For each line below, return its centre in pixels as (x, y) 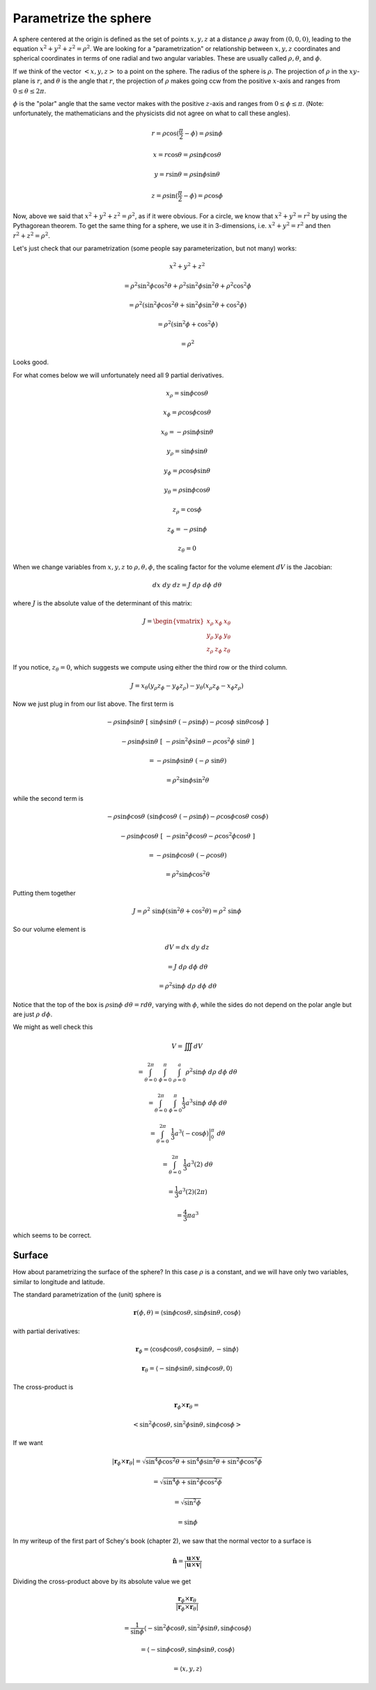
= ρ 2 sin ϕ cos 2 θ (188, 874)
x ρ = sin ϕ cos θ (187, 394)
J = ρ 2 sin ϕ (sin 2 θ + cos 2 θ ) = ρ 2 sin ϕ (187, 911)
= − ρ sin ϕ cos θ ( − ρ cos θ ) (188, 855)
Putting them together (44, 893)
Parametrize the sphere (82, 18)
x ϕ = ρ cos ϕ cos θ (187, 414)
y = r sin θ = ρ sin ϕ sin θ (187, 174)
